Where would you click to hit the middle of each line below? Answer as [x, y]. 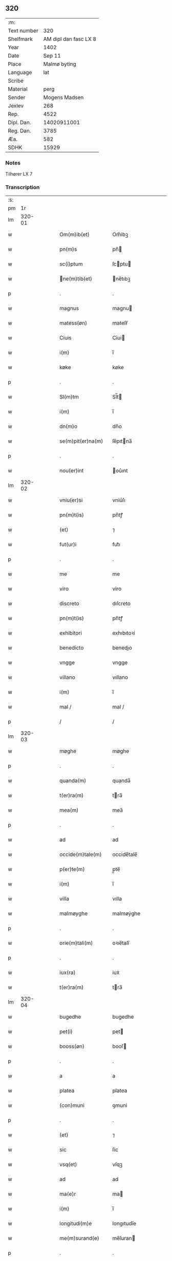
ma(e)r [68, 1194]
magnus [69, 309]
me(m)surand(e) [80, 1238]
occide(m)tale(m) [81, 854]
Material [18, 89]
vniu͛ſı [119, 500]
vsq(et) [68, 1164]
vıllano [120, 677]
